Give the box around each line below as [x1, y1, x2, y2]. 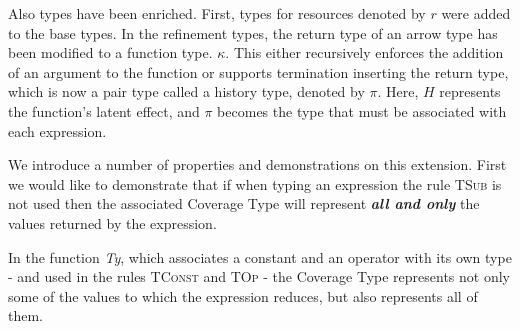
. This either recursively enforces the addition [225, 42, 504, 63]
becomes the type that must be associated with [217, 100, 507, 121]
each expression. [8, 120, 107, 141]
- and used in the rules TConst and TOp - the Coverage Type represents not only [8, 266, 510, 287]
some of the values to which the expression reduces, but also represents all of [8, 285, 478, 306]
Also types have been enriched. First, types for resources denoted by [8, 3, 426, 23]
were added [441, 3, 511, 23]
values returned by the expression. [8, 212, 217, 233]
